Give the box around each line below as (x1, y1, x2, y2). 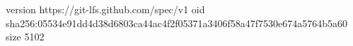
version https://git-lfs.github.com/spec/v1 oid (6, 2, 205, 16)
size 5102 (6, 29, 45, 44)
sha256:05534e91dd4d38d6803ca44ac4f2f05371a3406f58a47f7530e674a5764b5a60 (6, 15, 348, 30)
